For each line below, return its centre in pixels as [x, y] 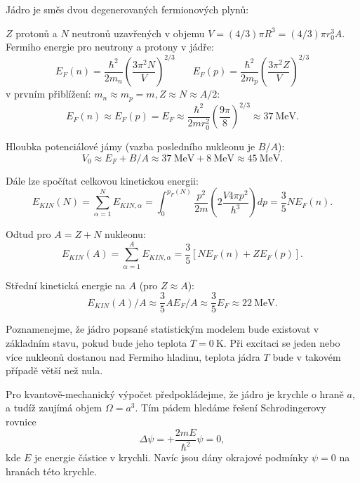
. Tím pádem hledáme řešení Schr [207, 408]
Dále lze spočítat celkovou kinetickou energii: [102, 180]
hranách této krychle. [51, 471]
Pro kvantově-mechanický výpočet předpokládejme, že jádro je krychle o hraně [175, 393]
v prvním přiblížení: [48, 94]
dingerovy [305, 408]
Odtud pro [28, 234]
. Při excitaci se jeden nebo [282, 343]
